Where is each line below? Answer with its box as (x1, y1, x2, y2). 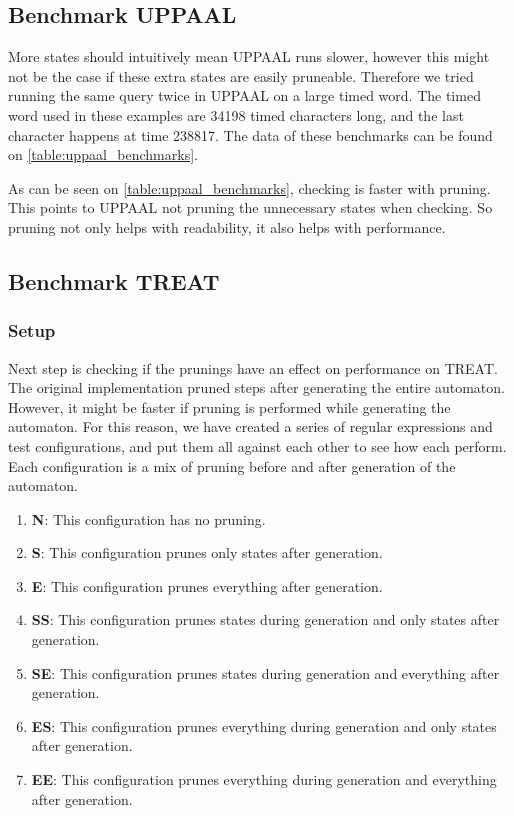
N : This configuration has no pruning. (31, 508, 266, 529)
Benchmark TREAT (8, 265, 220, 296)
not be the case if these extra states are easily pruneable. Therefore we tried (8, 65, 474, 86)
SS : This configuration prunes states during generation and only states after (31, 609, 500, 630)
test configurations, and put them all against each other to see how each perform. (8, 435, 507, 456)
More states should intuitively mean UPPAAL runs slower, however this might (8, 46, 490, 67)
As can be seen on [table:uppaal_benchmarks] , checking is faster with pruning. (8, 177, 491, 198)
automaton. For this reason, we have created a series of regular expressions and (8, 416, 493, 437)
